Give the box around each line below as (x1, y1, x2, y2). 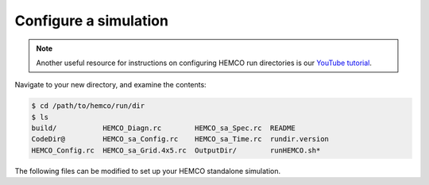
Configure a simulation (14, 12, 168, 29)
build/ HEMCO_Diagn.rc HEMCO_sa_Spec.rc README (31, 124, 296, 133)
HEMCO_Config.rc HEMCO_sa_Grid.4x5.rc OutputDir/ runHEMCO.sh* (31, 145, 321, 155)
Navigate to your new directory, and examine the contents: (14, 80, 207, 90)
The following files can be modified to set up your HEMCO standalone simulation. (14, 166, 281, 175)
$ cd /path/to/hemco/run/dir (31, 102, 145, 110)
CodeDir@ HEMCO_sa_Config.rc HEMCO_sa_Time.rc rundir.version (31, 135, 330, 144)
